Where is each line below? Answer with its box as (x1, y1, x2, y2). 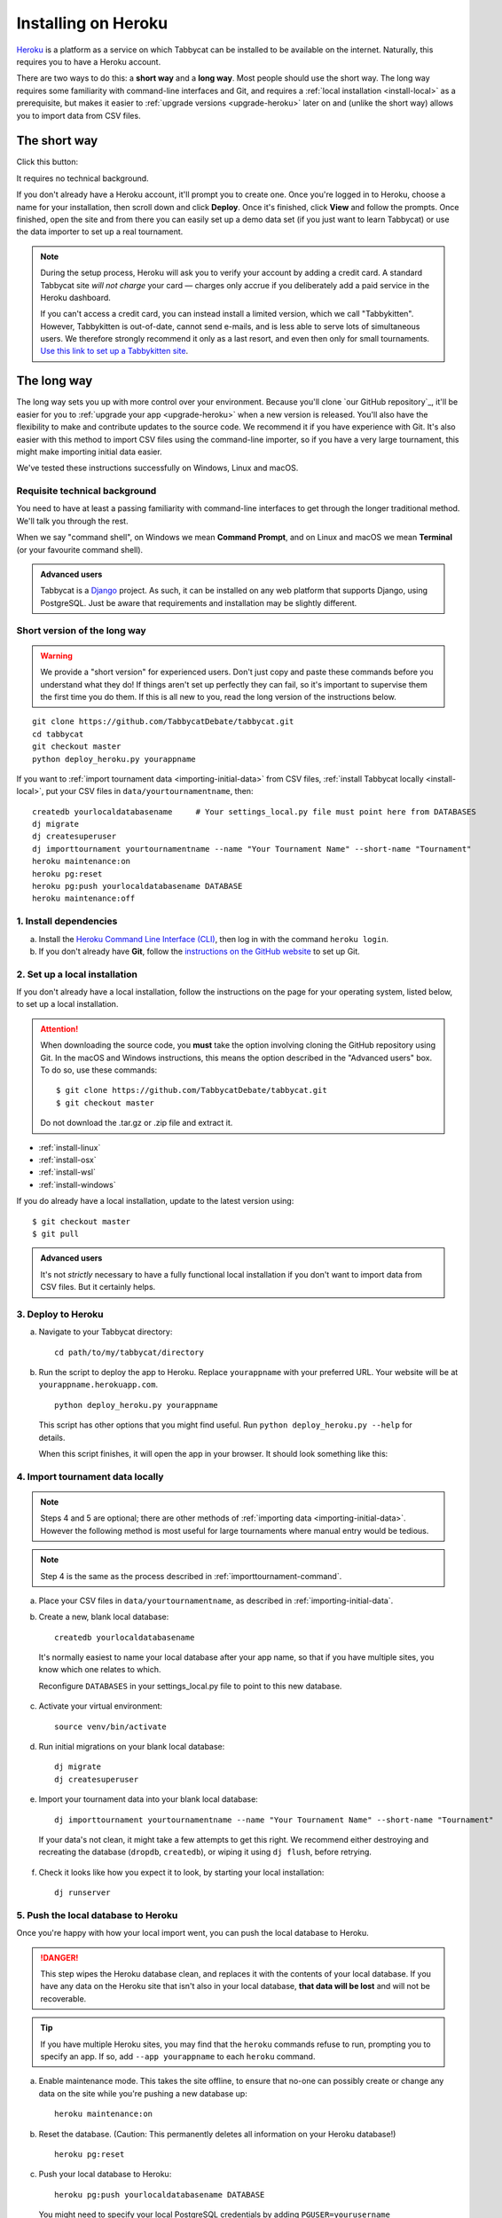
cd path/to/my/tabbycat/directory (54, 1347, 204, 1357)
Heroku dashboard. (40, 292, 111, 303)
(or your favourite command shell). (16, 544, 144, 554)
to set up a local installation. (16, 999, 119, 1010)
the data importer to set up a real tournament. (16, 226, 184, 237)
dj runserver (54, 1888, 111, 1898)
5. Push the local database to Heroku (16, 1908, 178, 1921)
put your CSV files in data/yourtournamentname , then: (45, 786, 254, 797)
